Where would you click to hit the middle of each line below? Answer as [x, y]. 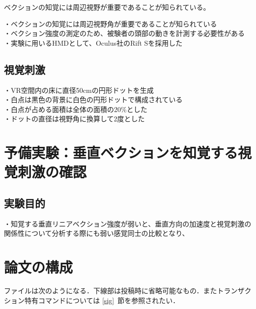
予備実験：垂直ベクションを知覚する [121, 153]
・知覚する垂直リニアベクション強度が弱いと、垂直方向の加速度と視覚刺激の [128, 223]
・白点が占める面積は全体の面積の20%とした [76, 109]
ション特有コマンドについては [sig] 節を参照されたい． [92, 300]
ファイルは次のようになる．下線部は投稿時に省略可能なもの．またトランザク [128, 291]
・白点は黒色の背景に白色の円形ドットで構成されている [93, 99]
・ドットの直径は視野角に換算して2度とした [74, 119]
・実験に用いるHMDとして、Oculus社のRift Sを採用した [93, 42]
